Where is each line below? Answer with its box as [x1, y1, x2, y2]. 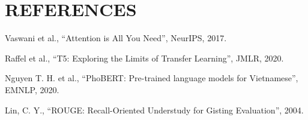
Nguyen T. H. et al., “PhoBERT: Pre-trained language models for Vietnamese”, [5, 72, 298, 84]
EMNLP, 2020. [5, 83, 59, 96]
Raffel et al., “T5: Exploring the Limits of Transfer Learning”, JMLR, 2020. [5, 51, 284, 64]
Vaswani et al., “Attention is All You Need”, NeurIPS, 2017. [5, 32, 227, 44]
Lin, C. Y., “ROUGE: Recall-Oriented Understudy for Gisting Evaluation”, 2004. [5, 103, 304, 116]
